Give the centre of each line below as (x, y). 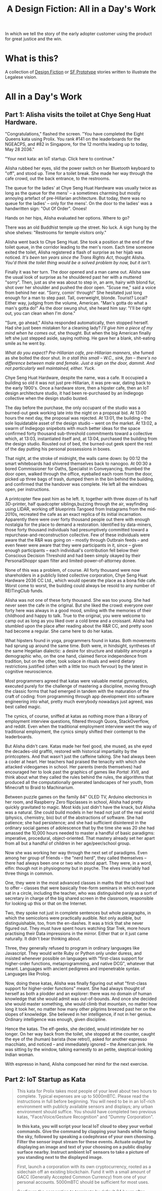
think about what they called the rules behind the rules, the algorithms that (79, 777)
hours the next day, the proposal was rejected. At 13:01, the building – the (78, 418)
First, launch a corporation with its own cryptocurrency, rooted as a (84, 1166)
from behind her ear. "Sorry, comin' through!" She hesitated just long (74, 293)
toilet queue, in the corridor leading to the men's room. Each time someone (80, 247)
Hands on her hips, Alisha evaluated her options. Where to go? (67, 218)
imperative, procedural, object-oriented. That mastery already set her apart (80, 838)
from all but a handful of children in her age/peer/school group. (68, 843)
